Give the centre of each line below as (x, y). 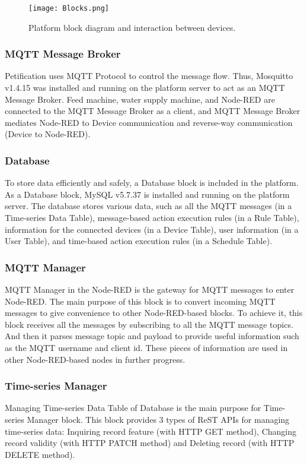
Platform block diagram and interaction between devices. (132, 27)
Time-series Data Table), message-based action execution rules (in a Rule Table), (152, 218)
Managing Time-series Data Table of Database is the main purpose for (133, 408)
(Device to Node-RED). (48, 134)
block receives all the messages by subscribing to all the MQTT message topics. (149, 324)
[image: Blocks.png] (69, 8)
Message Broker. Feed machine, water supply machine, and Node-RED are (140, 99)
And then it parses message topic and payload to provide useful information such (152, 336)
